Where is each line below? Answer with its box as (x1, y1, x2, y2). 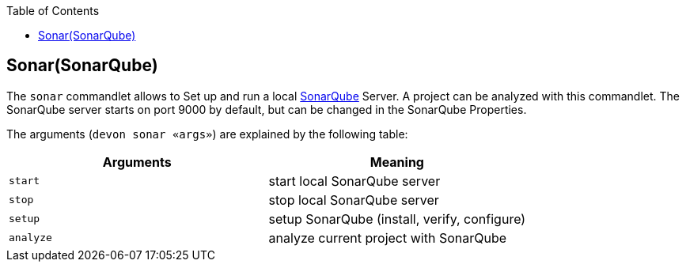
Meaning (370, 153, 424, 170)
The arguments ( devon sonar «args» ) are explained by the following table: (6, 126, 408, 141)
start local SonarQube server (268, 172, 441, 189)
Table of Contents (6, 4, 100, 17)
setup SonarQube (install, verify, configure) (268, 210, 526, 227)
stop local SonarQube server (268, 191, 439, 208)
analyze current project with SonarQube (268, 229, 507, 246)
